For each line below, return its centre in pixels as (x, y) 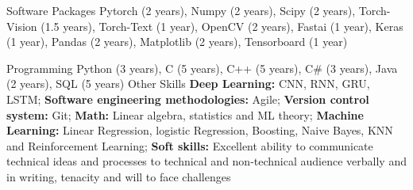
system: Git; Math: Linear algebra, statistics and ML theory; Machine (185, 114)
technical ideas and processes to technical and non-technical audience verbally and (206, 161)
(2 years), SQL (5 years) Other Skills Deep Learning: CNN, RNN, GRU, (188, 84)
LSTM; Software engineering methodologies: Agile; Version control (188, 99)
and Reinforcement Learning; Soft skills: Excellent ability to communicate (190, 145)
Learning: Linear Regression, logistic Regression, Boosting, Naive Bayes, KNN (200, 130)
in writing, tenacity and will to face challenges (119, 176)
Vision (22, 26)
